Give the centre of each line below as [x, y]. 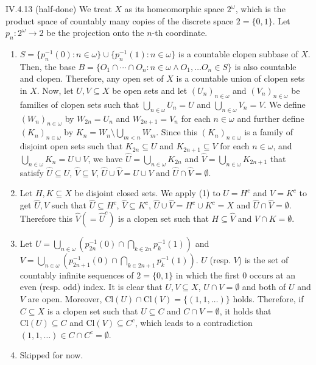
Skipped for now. [51, 355]
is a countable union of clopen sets [241, 78]
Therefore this [46, 218]
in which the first [208, 275]
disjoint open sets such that [71, 146]
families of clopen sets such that [79, 104]
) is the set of [263, 259]
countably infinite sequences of [77, 275]
